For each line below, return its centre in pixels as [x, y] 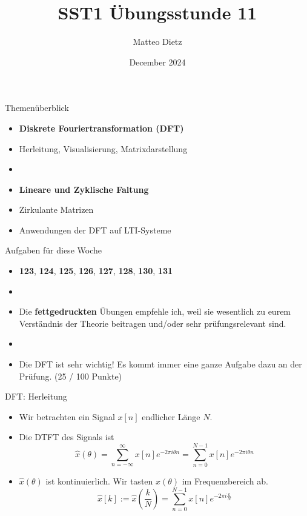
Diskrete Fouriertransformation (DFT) [101, 128]
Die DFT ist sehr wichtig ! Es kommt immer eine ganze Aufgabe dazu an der [160, 364]
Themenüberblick [37, 108]
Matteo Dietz [157, 42]
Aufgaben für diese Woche [53, 250]
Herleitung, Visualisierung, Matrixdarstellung [103, 148]
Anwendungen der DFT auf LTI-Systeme [95, 230]
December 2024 [157, 62]
